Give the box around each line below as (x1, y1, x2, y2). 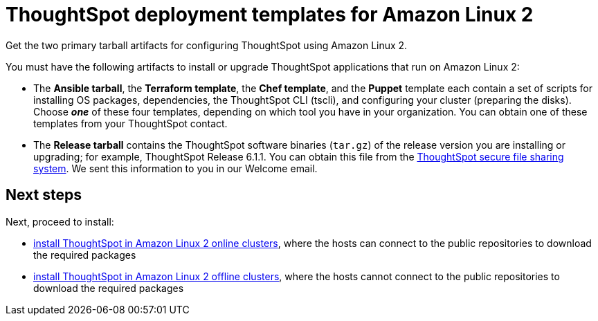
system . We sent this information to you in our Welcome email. (33, 162, 318, 174)
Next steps (6, 186, 82, 204)
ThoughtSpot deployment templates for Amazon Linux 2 (6, 3, 534, 26)
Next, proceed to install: (6, 215, 114, 228)
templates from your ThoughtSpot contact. (33, 117, 228, 129)
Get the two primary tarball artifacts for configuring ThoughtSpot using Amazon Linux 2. (6, 39, 408, 51)
